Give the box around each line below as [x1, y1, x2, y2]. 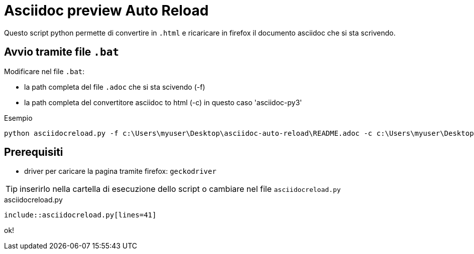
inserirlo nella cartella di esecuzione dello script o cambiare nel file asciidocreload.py [20, 184, 341, 194]
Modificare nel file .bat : [4, 67, 85, 76]
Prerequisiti [4, 146, 63, 159]
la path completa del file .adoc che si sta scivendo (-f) [24, 82, 205, 91]
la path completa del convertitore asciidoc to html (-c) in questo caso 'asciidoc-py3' [24, 98, 302, 107]
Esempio [4, 113, 33, 122]
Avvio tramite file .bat [4, 46, 119, 59]
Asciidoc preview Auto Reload [4, 2, 209, 19]
